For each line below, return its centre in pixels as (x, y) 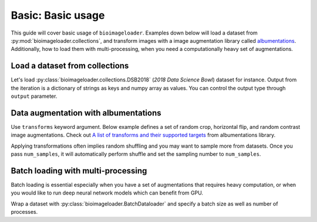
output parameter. (34, 96)
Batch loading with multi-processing (79, 171)
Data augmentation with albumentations (86, 113)
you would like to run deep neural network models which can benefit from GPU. (107, 193)
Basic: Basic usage (58, 15)
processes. (24, 212)
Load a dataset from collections (70, 66)
